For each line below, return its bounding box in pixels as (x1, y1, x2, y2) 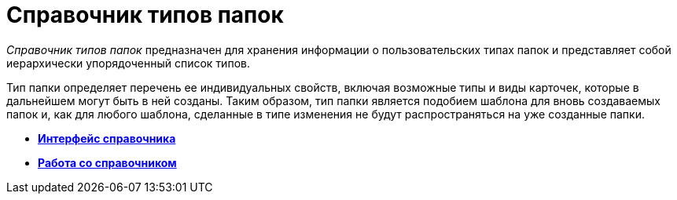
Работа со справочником (38, 155, 177, 169)
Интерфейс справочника (38, 131, 176, 145)
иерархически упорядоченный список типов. (6, 56, 250, 70)
